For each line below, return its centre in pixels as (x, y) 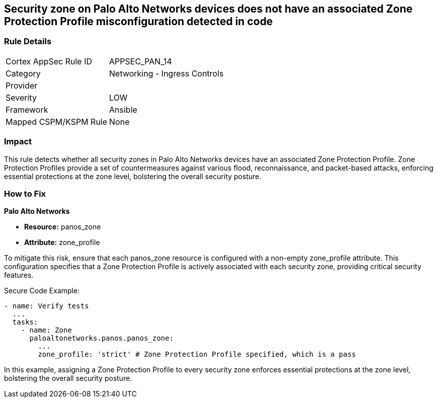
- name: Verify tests (47, 306)
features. (19, 275)
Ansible (123, 109)
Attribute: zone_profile (62, 243)
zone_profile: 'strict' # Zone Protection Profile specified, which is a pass (197, 354)
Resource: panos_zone (63, 227)
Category (23, 73)
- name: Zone (46, 330)
